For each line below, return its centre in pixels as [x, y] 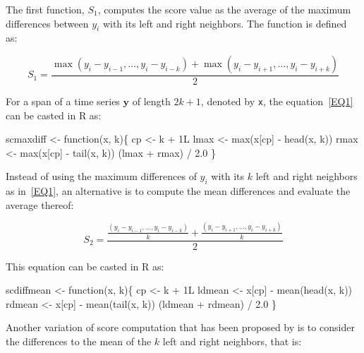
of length [151, 101]
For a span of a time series [63, 101]
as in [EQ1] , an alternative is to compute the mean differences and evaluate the [178, 191]
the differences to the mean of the [79, 341]
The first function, [45, 9]
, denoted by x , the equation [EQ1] [277, 101]
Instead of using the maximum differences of [101, 176]
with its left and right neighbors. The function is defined [225, 23]
